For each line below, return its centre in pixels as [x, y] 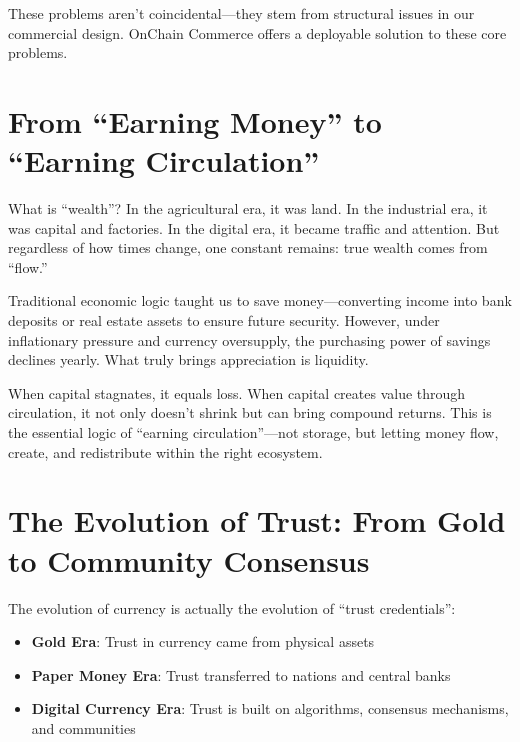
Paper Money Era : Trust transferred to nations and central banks [241, 674]
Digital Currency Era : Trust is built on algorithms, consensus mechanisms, [270, 708]
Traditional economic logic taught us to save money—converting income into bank [260, 300]
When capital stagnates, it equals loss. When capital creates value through [237, 392]
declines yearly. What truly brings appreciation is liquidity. [188, 359]
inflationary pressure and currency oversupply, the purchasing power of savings [249, 339]
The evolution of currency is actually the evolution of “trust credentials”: [232, 607]
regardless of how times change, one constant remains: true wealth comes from [248, 247]
